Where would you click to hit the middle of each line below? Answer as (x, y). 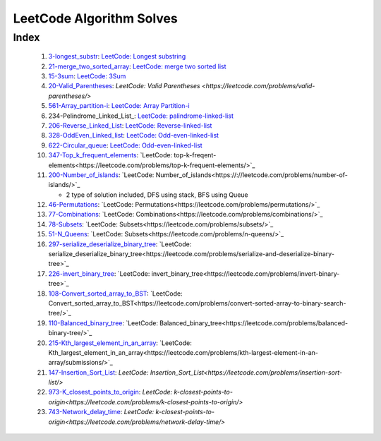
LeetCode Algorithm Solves (95, 18)
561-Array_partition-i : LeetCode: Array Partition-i (119, 106)
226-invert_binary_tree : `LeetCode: (99, 273)
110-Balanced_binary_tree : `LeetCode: (103, 323)
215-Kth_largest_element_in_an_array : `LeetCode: (120, 343)
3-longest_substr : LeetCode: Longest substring (117, 56)
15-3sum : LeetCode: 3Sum (87, 76)
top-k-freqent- (195, 155)
